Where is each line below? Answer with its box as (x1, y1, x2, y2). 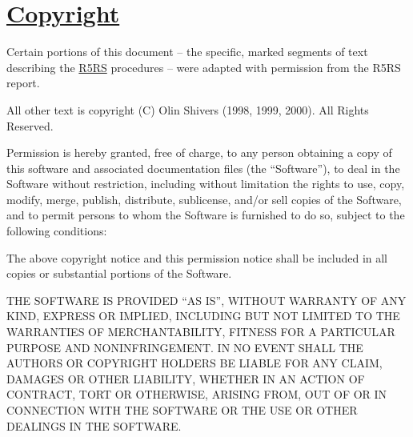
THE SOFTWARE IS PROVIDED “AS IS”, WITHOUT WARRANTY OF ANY (6, 291, 407, 308)
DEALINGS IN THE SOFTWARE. (6, 417, 182, 434)
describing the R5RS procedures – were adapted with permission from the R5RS (6, 58, 401, 75)
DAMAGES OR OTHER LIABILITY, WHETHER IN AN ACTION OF (6, 370, 365, 387)
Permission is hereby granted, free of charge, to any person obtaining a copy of (6, 144, 392, 161)
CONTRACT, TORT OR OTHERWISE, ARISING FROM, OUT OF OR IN (6, 386, 387, 403)
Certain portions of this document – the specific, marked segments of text (6, 43, 368, 60)
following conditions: (6, 223, 107, 239)
